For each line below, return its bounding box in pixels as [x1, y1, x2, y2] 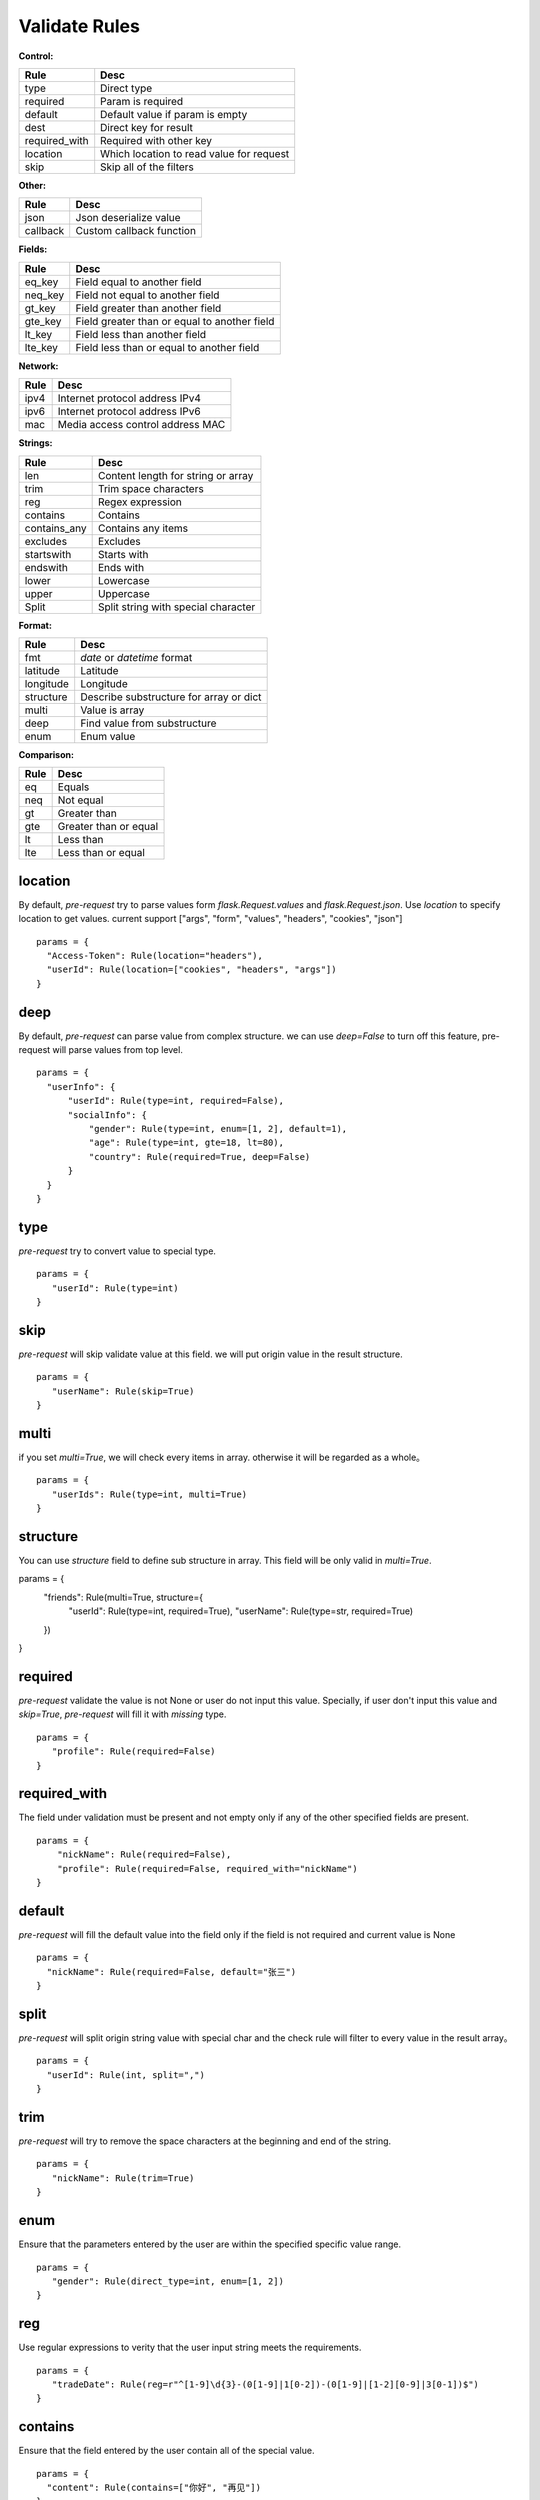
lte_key [24, 340, 59, 354]
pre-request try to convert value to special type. [18, 1245, 217, 1257]
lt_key [24, 327, 53, 341]
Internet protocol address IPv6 [57, 405, 201, 419]
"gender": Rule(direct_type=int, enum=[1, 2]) [51, 2275, 285, 2287]
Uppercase [97, 586, 150, 600]
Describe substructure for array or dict [80, 690, 262, 704]
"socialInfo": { [67, 1109, 148, 1120]
